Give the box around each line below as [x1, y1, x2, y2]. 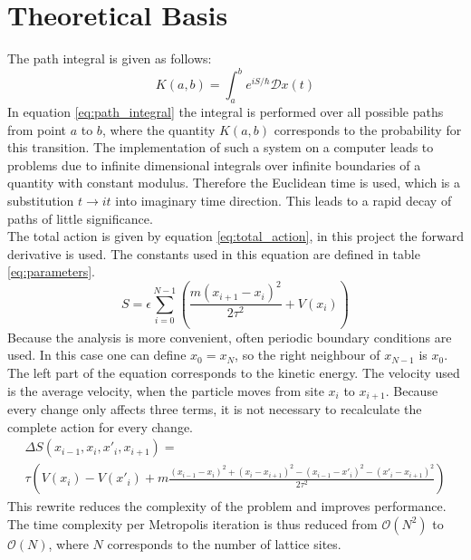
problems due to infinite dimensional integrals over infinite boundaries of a [7, 155, 421, 174]
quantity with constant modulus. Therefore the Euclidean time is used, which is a [7, 173, 460, 192]
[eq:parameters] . [7, 262, 96, 281]
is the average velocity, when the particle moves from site [7, 381, 324, 400]
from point [7, 120, 67, 139]
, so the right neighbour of [235, 345, 380, 364]
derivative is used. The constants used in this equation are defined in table [7, 244, 420, 263]
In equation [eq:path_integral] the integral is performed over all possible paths [7, 102, 444, 121]
